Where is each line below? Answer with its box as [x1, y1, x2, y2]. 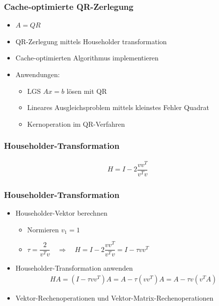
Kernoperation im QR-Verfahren [27, 118, 125, 129]
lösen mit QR [66, 85, 107, 96]
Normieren [27, 224, 59, 234]
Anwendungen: [15, 69, 60, 79]
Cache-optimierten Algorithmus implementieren [15, 53, 159, 63]
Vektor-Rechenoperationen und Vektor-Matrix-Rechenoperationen [15, 292, 214, 303]
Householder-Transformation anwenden [15, 263, 133, 273]
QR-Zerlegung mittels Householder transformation [15, 36, 167, 46]
